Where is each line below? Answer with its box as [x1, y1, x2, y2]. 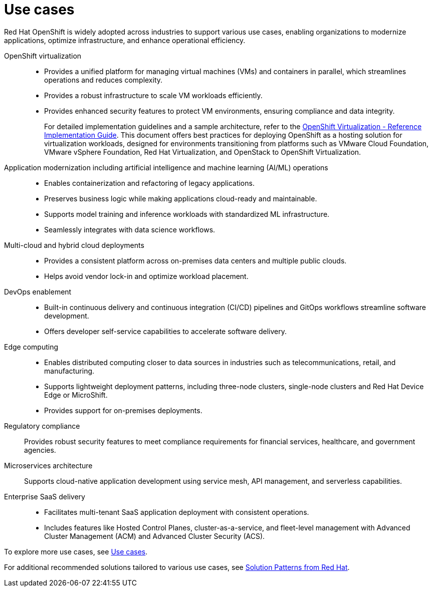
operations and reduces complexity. [44, 75, 163, 84]
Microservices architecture [4, 461, 93, 470]
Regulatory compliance [4, 421, 80, 430]
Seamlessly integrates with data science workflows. [44, 225, 215, 234]
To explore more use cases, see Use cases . [4, 547, 148, 556]
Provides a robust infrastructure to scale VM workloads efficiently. [44, 91, 263, 100]
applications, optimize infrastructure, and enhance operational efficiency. [4, 36, 246, 45]
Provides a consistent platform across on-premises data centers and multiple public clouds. [44, 256, 347, 265]
